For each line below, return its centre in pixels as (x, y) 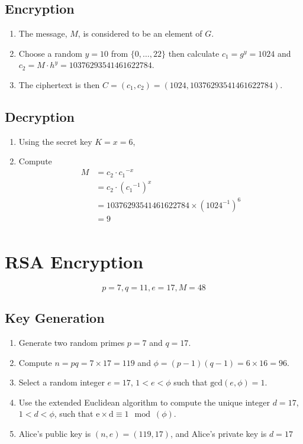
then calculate (194, 53)
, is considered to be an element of (140, 33)
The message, (43, 33)
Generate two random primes (72, 342)
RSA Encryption (74, 261)
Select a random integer (62, 382)
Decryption (40, 116)
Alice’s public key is (55, 433)
